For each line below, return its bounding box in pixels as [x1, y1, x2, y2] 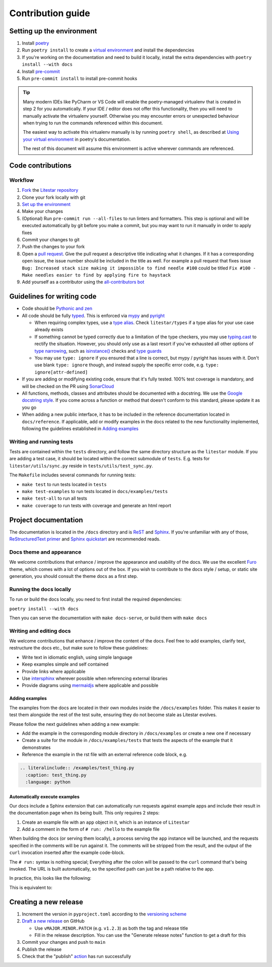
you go [22, 404, 37, 410]
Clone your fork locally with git [22, 194, 86, 200]
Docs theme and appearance [9, 548, 82, 555]
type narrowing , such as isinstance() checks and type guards [34, 348, 162, 354]
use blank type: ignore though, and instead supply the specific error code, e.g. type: [34, 362, 219, 368]
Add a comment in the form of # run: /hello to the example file [22, 826, 160, 832]
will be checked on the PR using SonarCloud [22, 383, 114, 389]
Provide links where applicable [22, 668, 86, 674]
